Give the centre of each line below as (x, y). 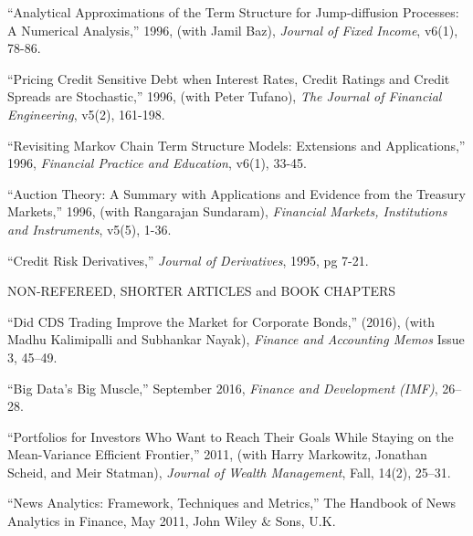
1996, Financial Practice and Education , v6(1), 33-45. (157, 163)
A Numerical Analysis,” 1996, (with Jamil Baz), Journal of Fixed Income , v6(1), (233, 30)
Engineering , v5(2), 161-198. (86, 114)
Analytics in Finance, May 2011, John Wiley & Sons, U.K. (172, 521)
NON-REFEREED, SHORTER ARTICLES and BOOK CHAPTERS (202, 291)
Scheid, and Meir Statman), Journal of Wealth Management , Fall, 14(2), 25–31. (229, 472)
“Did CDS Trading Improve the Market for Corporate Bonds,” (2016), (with (221, 321)
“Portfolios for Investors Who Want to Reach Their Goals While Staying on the (231, 436)
